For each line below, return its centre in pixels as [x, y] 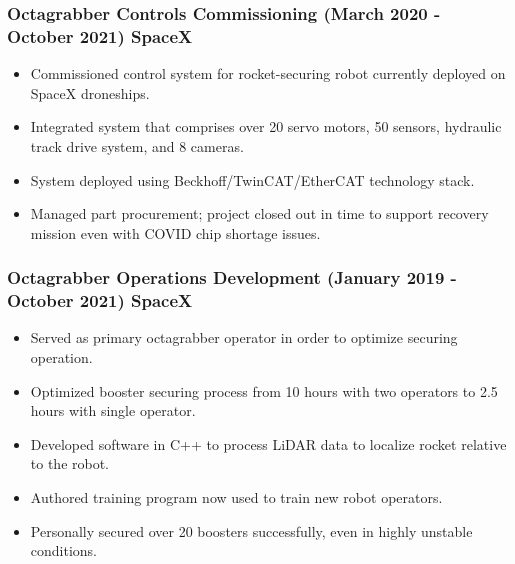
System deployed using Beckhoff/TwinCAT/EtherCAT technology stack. [252, 179]
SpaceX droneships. [90, 92]
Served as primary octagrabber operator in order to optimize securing [244, 337]
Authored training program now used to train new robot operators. [236, 497]
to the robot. [70, 463]
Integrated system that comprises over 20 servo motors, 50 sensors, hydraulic [266, 126]
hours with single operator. [113, 410]
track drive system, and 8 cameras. [137, 145]
